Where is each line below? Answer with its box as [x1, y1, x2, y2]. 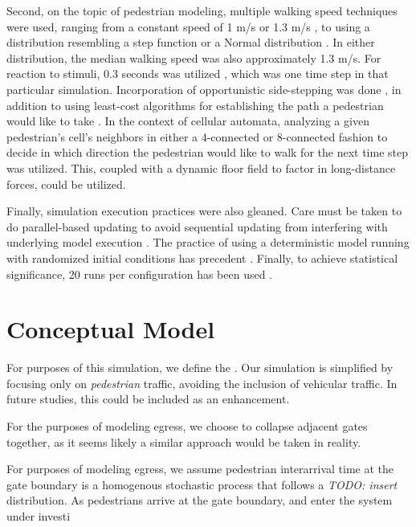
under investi [6, 507, 71, 524]
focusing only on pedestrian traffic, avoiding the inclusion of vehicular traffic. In [6, 374, 398, 391]
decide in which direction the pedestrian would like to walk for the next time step [6, 144, 408, 161]
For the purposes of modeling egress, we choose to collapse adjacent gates [6, 418, 368, 434]
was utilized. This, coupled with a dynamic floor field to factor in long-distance [6, 159, 396, 176]
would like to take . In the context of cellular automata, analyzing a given [6, 112, 369, 129]
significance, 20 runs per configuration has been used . [6, 265, 273, 282]
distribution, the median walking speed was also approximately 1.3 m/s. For [6, 49, 381, 66]
